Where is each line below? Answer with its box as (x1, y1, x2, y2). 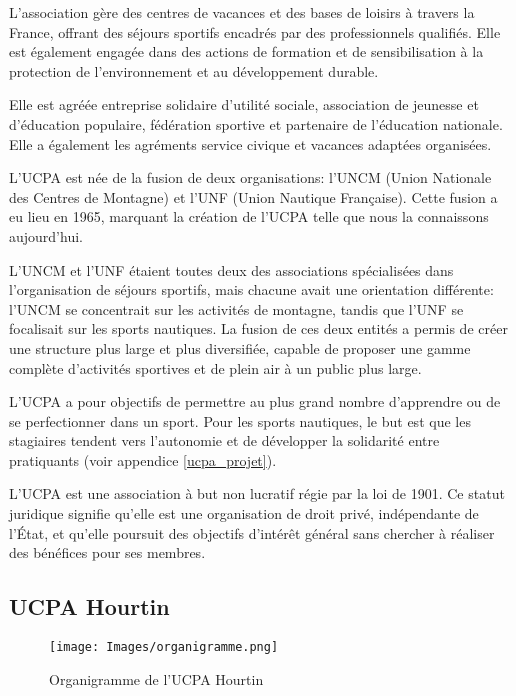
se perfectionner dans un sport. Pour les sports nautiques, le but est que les (9, 410, 471, 431)
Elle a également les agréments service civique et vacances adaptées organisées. (9, 133, 492, 154)
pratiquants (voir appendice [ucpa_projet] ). (9, 449, 277, 470)
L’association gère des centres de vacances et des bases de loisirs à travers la (9, 2, 475, 22)
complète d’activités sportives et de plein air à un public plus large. (9, 357, 422, 378)
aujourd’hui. (9, 225, 83, 246)
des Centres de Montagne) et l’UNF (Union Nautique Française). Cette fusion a (9, 186, 498, 207)
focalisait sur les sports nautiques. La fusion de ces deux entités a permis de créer (9, 318, 508, 339)
